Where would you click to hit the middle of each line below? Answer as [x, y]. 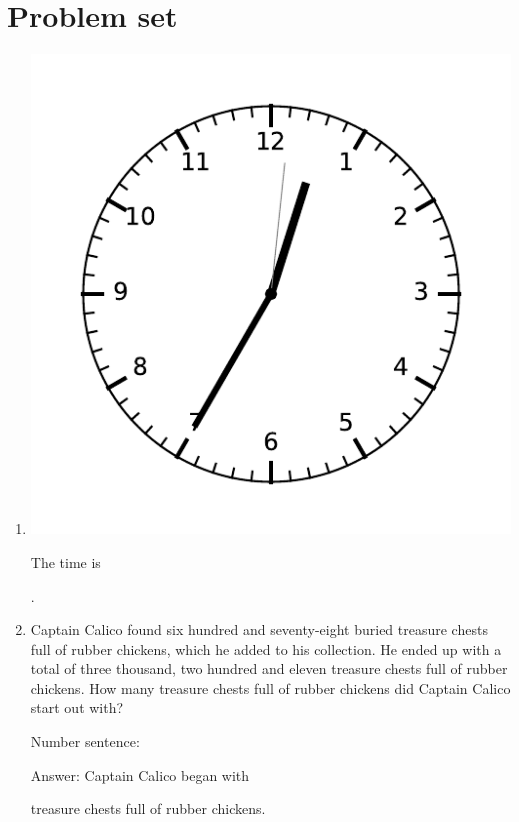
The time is [65, 561]
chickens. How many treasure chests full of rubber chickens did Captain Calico [270, 687]
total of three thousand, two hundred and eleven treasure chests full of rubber [269, 668]
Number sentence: [85, 741]
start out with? [77, 707]
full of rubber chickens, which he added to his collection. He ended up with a [266, 648]
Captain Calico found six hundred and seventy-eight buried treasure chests [259, 629]
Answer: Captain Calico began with [140, 774]
